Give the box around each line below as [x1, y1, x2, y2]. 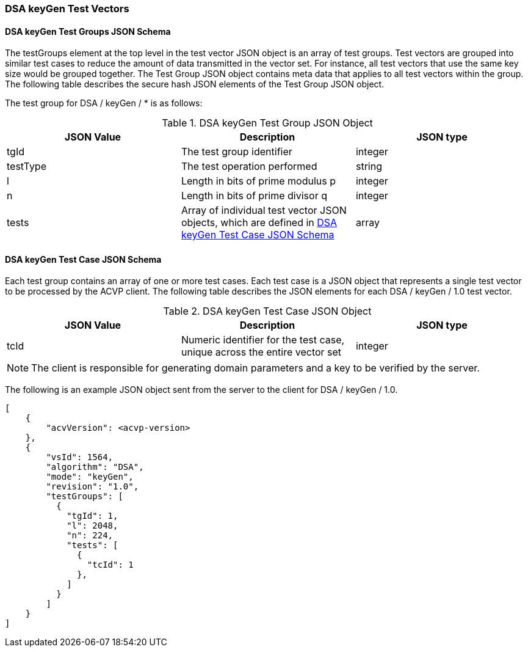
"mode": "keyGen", [46, 472, 134, 482]
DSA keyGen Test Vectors [5, 2, 129, 15]
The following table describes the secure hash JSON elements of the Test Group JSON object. [5, 79, 385, 90]
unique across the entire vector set [181, 346, 342, 359]
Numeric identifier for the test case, [181, 334, 345, 346]
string [355, 160, 382, 173]
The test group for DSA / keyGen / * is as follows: [5, 98, 203, 109]
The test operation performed [181, 160, 317, 173]
